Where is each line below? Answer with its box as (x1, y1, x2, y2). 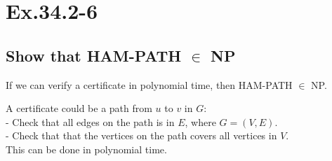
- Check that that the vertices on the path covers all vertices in (6, 128, 277, 143)
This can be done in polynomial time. (6, 141, 167, 156)
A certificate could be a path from (6, 101, 152, 115)
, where (185, 114, 216, 129)
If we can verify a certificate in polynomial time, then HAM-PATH (6, 77, 293, 92)
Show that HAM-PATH (6, 44, 182, 66)
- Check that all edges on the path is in (6, 114, 175, 129)
